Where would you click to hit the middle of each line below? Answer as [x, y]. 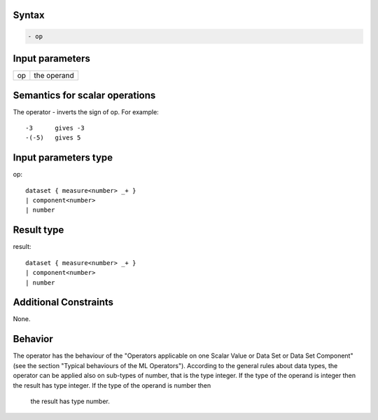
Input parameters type [63, 158]
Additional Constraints [63, 303]
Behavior [33, 339]
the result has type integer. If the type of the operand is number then [112, 385]
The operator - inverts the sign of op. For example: [86, 111]
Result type [38, 230]
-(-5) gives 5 [53, 138]
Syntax [29, 15]
